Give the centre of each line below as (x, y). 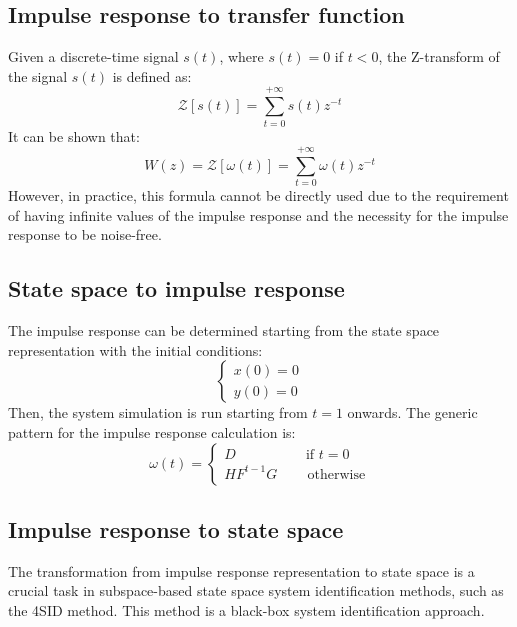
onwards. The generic (412, 412)
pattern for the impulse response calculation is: (152, 432)
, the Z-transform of (439, 56)
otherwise (336, 474)
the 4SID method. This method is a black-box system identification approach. (246, 609)
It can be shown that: (74, 135)
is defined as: (152, 75)
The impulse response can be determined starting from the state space (224, 330)
